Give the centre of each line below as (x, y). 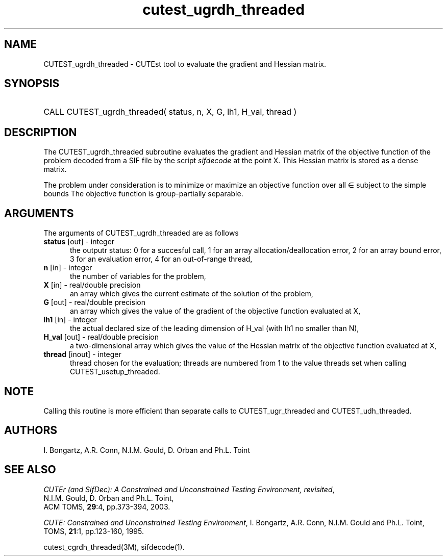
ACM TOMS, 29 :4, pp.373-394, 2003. (107, 506)
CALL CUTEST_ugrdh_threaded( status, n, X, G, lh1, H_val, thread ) (170, 112)
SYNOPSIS (32, 84)
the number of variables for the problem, (138, 276)
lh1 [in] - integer (70, 320)
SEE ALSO (30, 470)
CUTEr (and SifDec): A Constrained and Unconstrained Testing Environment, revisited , (189, 489)
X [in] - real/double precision (92, 285)
